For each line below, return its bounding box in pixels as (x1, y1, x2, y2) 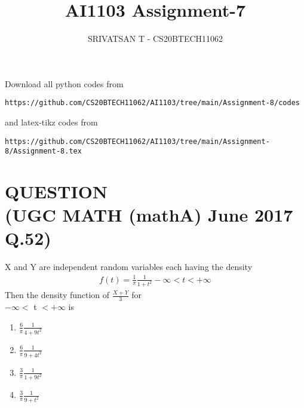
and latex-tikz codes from (5, 115, 98, 128)
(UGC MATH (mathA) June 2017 (5, 203, 293, 227)
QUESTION (5, 179, 108, 204)
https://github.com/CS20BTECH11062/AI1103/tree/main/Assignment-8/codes (5, 99, 300, 108)
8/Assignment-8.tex (5, 147, 82, 156)
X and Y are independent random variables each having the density (5, 260, 253, 273)
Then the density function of (5, 289, 110, 301)
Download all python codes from (5, 77, 124, 90)
